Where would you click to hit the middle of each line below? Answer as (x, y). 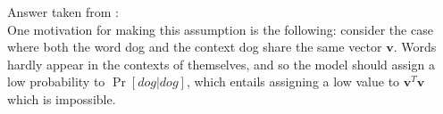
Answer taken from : (63, 12)
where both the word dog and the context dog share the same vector (195, 47)
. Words (415, 47)
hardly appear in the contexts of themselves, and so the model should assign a (221, 64)
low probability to (56, 81)
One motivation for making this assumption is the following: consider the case (220, 29)
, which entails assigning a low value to (293, 81)
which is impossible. (62, 98)
